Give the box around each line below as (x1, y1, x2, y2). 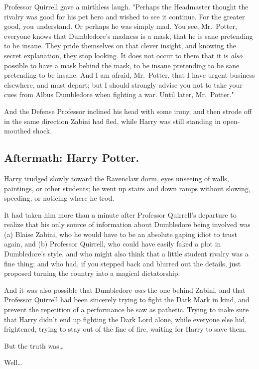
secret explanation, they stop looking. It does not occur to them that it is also (4, 50, 243, 60)
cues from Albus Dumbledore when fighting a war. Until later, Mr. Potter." (4, 89, 234, 100)
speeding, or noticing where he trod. (4, 193, 115, 203)
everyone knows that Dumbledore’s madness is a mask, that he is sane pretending (4, 30, 253, 41)
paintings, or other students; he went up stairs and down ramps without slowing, (4, 183, 251, 193)
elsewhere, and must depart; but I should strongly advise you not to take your (4, 79, 243, 90)
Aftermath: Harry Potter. (4, 150, 139, 165)
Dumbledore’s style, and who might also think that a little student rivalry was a (4, 248, 249, 259)
